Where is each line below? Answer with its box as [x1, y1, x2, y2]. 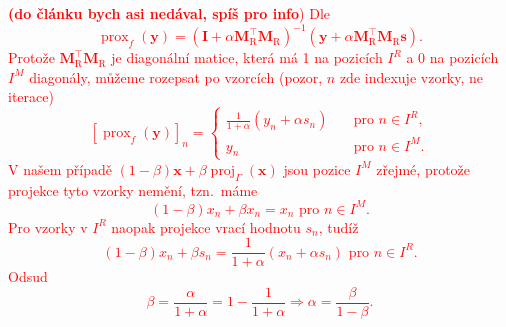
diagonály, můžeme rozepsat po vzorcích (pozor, [29, 66, 323, 87]
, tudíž [318, 216, 359, 237]
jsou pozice [283, 158, 351, 179]
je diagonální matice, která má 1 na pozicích [111, 47, 383, 68]
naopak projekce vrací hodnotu [111, 216, 301, 237]
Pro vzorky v [8, 216, 88, 237]
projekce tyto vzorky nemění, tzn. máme [8, 179, 258, 200]
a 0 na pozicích [406, 47, 499, 68]
